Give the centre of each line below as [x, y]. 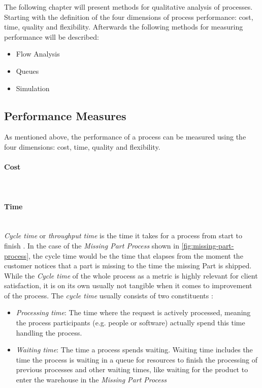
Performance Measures [65, 115]
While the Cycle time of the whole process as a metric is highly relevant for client [131, 275]
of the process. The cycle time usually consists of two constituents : [109, 295]
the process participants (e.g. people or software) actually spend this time [130, 323]
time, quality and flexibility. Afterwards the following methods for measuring [124, 27]
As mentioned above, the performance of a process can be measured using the [125, 137]
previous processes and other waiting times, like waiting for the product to [132, 369]
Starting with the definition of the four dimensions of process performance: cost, [129, 17]
